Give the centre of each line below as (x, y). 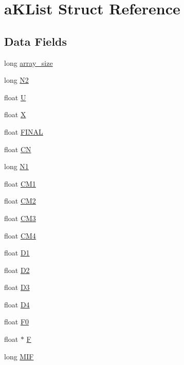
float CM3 (20, 218)
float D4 (17, 304)
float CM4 (20, 235)
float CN (18, 149)
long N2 (16, 80)
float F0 (17, 322)
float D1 (17, 253)
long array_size (29, 62)
